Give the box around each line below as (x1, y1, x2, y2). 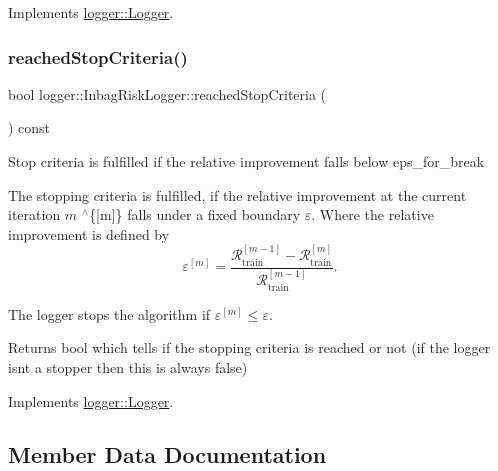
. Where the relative (311, 204, 434, 225)
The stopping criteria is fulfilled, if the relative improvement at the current (8, 184, 467, 205)
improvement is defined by (8, 223, 170, 244)
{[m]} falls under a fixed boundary (89, 204, 301, 225)
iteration (8, 204, 61, 225)
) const (8, 117, 51, 138)
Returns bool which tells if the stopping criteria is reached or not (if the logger (8, 337, 491, 358)
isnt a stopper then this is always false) (8, 356, 248, 377)
